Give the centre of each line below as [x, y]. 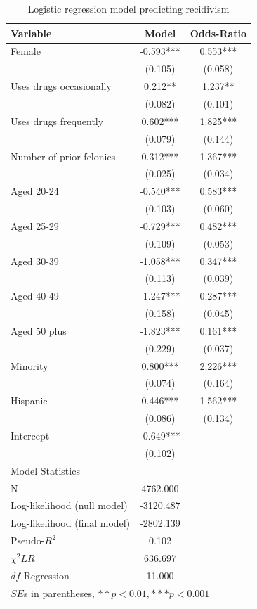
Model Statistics [45, 470]
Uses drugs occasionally [61, 86]
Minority [29, 365]
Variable [31, 33]
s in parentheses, [59, 592]
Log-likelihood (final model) [71, 523]
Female [26, 51]
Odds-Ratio [218, 33]
